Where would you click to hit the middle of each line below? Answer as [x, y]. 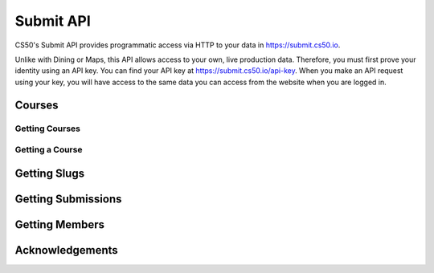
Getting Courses [47, 128]
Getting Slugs [49, 173]
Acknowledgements [66, 250]
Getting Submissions [68, 199]
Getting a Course [49, 150]
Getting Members [59, 224]
